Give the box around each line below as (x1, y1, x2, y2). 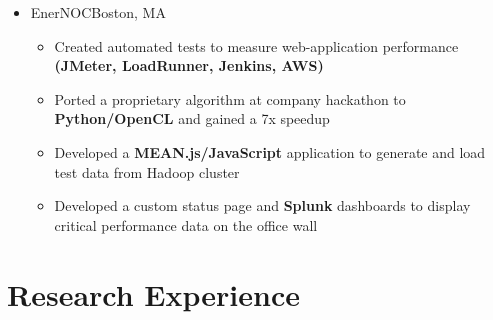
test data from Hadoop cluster (54, 161, 240, 182)
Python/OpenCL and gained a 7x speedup (54, 108, 330, 129)
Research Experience (7, 273, 300, 314)
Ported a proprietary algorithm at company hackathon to (54, 88, 406, 109)
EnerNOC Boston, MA (30, 2, 166, 22)
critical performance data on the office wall (54, 214, 318, 235)
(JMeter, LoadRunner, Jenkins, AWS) (54, 55, 324, 76)
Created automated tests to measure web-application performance (54, 35, 459, 56)
